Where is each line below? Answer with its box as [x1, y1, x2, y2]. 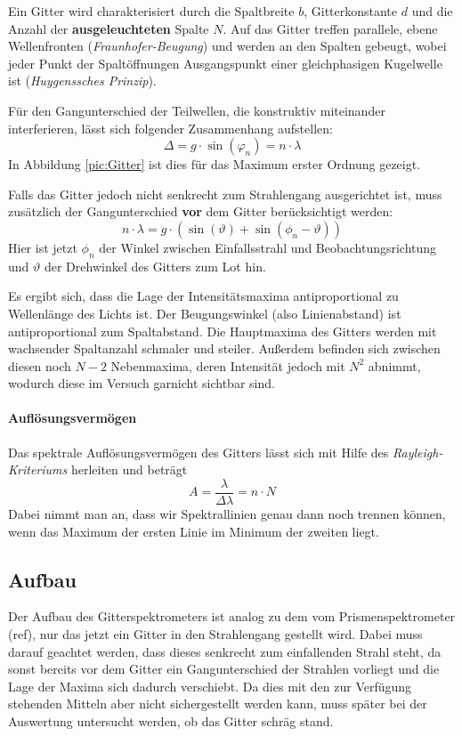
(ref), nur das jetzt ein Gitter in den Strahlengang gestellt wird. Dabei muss [8, 624, 423, 643]
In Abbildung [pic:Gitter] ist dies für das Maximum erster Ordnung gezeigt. [8, 155, 421, 174]
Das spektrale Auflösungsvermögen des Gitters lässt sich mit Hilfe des [8, 442, 389, 461]
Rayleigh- [393, 442, 443, 461]
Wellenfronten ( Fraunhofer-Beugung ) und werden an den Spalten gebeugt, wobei [8, 36, 447, 55]
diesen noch [8, 356, 71, 375]
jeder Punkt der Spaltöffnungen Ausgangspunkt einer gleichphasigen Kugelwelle [8, 53, 442, 72]
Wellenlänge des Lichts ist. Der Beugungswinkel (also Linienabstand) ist [8, 303, 401, 322]
